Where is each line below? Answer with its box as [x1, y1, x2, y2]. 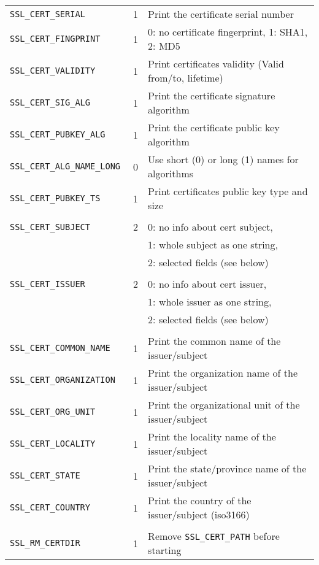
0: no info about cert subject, [148, 220, 273, 234]
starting [148, 543, 182, 557]
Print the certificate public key [148, 120, 280, 134]
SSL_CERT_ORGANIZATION [10, 375, 115, 385]
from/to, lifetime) [148, 71, 223, 85]
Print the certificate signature [148, 88, 275, 102]
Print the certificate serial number [148, 7, 294, 21]
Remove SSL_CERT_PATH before [148, 529, 280, 543]
